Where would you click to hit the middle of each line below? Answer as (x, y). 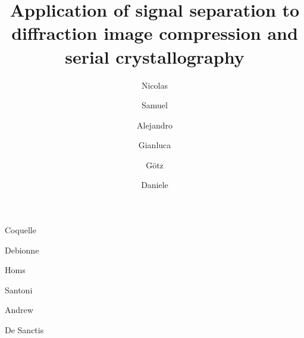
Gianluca (155, 145)
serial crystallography (155, 56)
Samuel (155, 105)
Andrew (19, 310)
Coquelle (21, 230)
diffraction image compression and (155, 33)
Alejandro (155, 125)
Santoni (19, 290)
